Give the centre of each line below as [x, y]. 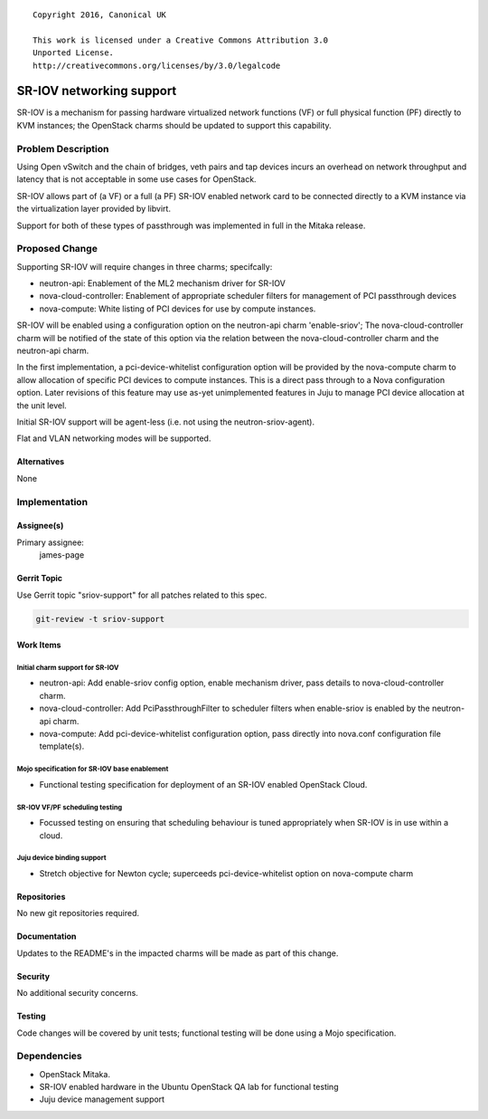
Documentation [47, 936]
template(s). [62, 746]
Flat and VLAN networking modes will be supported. [114, 438]
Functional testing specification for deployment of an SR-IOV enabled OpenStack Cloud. [203, 784]
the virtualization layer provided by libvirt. [94, 209]
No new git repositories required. [78, 913]
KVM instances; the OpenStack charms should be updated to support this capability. [174, 125]
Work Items [39, 645]
